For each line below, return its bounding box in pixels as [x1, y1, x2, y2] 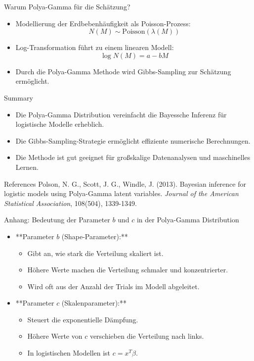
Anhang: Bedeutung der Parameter [4, 214, 110, 225]
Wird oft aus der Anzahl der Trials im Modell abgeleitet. [27, 281, 200, 291]
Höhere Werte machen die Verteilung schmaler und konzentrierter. [27, 264, 228, 275]
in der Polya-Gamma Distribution [136, 214, 239, 225]
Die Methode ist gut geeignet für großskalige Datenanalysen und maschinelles [15, 152, 251, 162]
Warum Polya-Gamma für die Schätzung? [4, 1, 130, 11]
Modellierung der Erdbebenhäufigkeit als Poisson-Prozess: [15, 18, 191, 28]
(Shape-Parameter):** [61, 231, 128, 241]
